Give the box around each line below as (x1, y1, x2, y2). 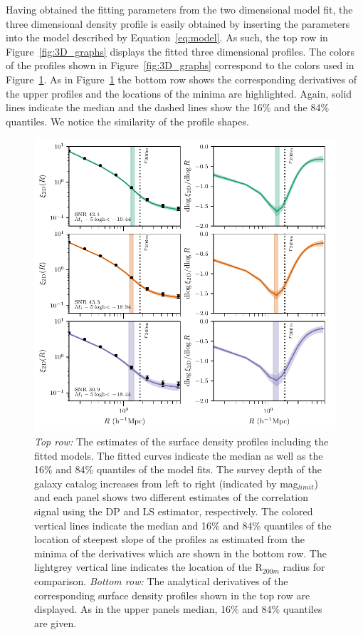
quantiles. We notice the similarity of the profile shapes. (6, 113, 249, 128)
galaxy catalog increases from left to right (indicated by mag (34, 475, 298, 490)
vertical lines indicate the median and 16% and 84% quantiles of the (34, 517, 332, 532)
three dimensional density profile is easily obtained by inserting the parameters (6, 16, 350, 31)
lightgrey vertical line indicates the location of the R (34, 559, 263, 574)
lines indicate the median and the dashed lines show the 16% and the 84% (6, 100, 330, 115)
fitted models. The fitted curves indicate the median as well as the (34, 448, 323, 463)
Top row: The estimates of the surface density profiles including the (34, 434, 329, 449)
